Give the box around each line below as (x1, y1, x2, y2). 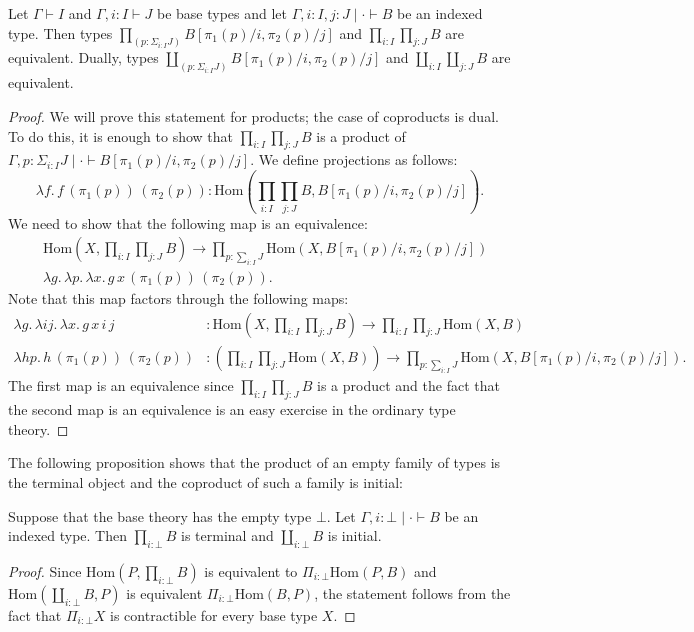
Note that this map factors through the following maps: (8, 288, 349, 309)
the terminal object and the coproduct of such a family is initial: (8, 472, 403, 492)
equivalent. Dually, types (8, 47, 159, 68)
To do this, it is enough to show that (8, 125, 234, 146)
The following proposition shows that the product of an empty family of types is (8, 452, 501, 473)
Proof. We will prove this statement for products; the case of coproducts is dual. (8, 105, 499, 126)
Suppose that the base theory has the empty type (8, 505, 312, 526)
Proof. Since (8, 560, 82, 581)
